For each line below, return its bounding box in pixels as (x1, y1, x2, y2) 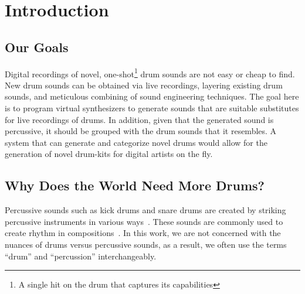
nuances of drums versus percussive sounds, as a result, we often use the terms (5, 238, 287, 250)
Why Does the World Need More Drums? (5, 176, 265, 194)
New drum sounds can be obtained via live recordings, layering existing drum (5, 78, 283, 91)
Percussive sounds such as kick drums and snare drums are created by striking (5, 204, 286, 216)
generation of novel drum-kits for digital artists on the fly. (5, 148, 213, 160)
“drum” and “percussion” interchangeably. (5, 249, 157, 262)
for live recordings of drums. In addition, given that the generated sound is (5, 113, 274, 125)
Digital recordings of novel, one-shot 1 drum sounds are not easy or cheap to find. (5, 66, 295, 80)
